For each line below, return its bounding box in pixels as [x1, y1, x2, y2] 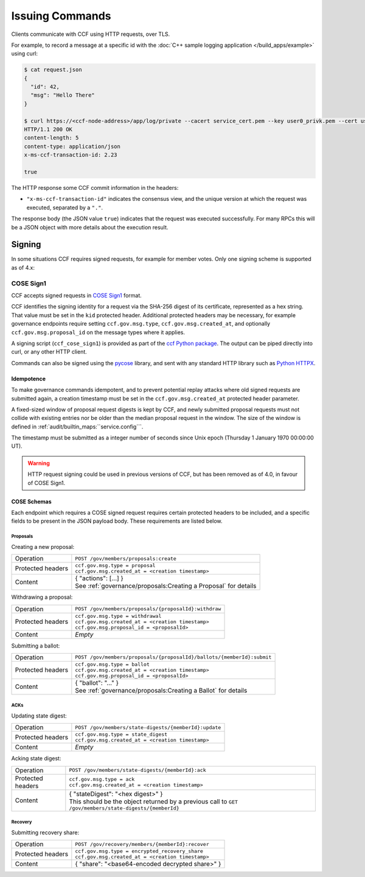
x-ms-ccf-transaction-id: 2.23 [24, 152, 118, 158]
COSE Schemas [11, 498, 52, 505]
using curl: [11, 50, 38, 57]
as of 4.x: [11, 264, 35, 271]
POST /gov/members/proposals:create [75, 555, 176, 562]
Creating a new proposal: [11, 543, 75, 550]
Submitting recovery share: [11, 828, 79, 836]
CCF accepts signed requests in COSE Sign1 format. [11, 292, 142, 299]
